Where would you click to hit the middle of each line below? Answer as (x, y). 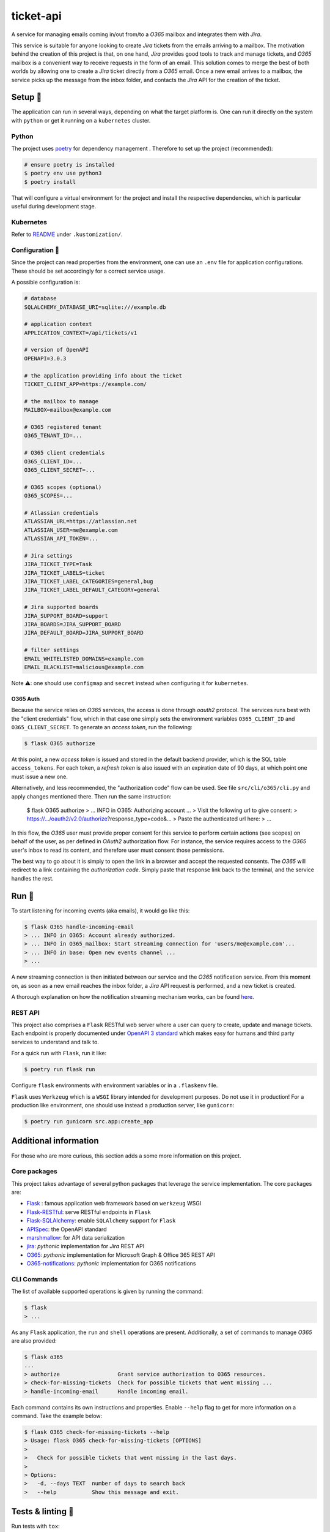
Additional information (55, 1141)
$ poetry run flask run (60, 1070)
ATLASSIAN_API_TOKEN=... (61, 539)
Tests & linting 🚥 (42, 1511)
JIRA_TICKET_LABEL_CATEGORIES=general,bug (89, 582)
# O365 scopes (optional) (63, 487)
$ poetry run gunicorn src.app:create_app (89, 1121)
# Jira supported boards (61, 607)
